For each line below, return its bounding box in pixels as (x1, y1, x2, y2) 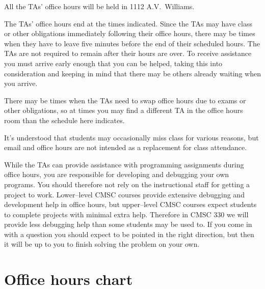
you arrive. (4, 78, 38, 89)
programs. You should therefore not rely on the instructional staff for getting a (4, 179, 250, 189)
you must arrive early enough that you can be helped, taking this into (4, 57, 223, 68)
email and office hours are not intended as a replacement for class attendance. (4, 142, 247, 153)
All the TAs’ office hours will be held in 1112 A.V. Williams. (4, 1, 195, 11)
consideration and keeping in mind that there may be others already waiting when (4, 68, 261, 78)
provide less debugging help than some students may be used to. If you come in (4, 219, 252, 229)
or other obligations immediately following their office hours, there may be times (4, 28, 255, 39)
